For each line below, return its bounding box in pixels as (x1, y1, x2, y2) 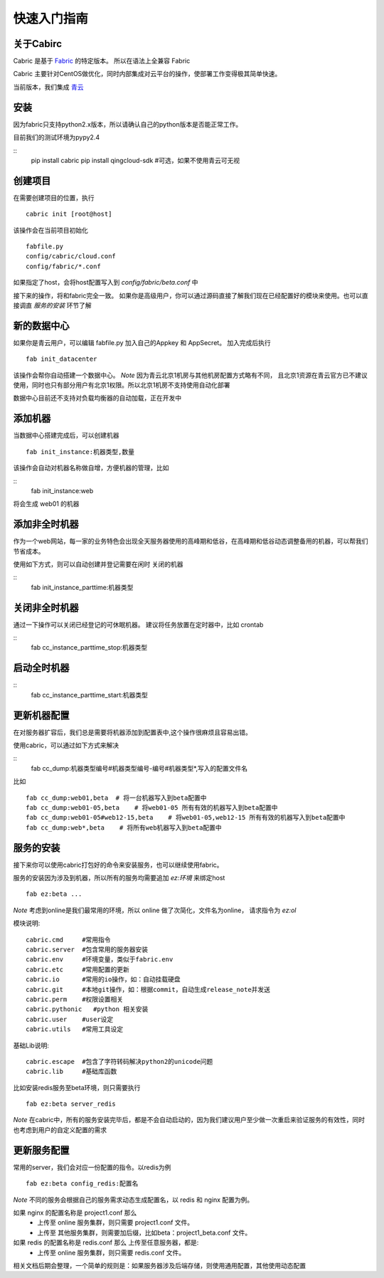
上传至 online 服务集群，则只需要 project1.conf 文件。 (37, 1218, 194, 1227)
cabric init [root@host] (26, 210, 112, 218)
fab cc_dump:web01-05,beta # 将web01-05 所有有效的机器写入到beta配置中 (26, 803, 278, 811)
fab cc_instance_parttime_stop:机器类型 (31, 643, 148, 652)
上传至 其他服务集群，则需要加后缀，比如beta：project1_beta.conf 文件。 (37, 1228, 252, 1237)
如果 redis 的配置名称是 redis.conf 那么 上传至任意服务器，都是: (13, 1238, 199, 1247)
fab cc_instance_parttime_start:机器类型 (31, 690, 149, 699)
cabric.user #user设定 (26, 1015, 114, 1023)
